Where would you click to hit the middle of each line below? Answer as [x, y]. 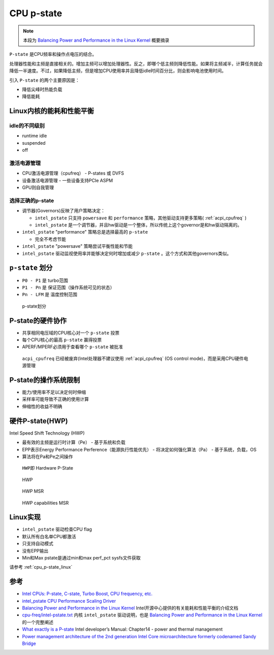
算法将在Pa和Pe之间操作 [47, 456]
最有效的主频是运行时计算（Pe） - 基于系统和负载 [74, 442]
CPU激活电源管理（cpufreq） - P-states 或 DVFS [73, 173]
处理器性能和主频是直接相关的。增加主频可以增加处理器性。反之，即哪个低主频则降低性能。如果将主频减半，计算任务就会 [136, 63]
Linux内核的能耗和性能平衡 [52, 111]
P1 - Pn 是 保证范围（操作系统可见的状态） [68, 287]
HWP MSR [33, 491]
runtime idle [35, 136]
